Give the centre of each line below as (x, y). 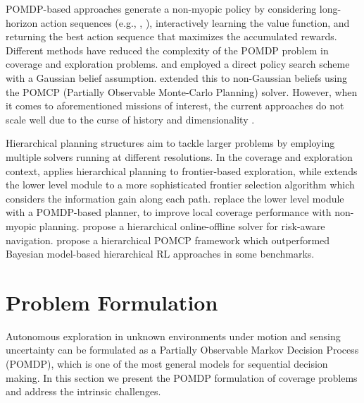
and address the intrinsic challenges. (83, 391)
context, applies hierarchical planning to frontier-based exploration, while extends (182, 170)
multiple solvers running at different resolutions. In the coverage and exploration (179, 156)
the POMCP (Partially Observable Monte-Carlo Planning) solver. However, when (182, 91)
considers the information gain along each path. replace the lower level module (175, 198)
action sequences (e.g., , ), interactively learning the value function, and (195, 22)
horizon (22, 22)
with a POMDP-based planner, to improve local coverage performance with (169, 212)
